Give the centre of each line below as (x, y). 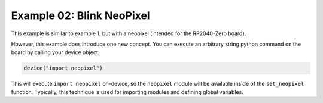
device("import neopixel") (63, 68)
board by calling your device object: (55, 52)
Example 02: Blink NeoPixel (80, 15)
